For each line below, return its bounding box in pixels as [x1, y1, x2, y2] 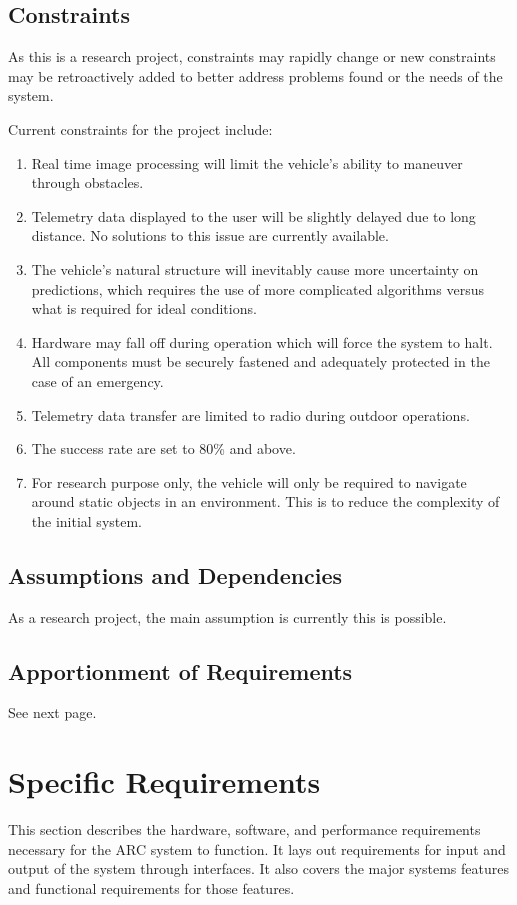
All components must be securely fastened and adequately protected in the [31, 351, 490, 372]
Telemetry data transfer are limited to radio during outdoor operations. [31, 404, 470, 425]
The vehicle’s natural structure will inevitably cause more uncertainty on [31, 258, 479, 279]
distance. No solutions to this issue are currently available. [31, 225, 389, 246]
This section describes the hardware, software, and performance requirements [8, 819, 481, 840]
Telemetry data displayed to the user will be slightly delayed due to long [31, 205, 476, 226]
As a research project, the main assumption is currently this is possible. [8, 606, 447, 627]
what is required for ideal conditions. [31, 298, 257, 319]
